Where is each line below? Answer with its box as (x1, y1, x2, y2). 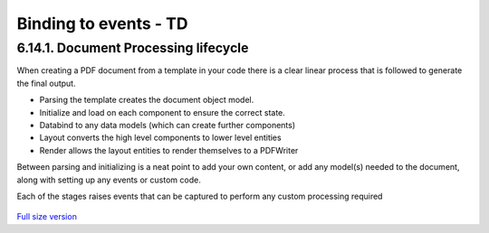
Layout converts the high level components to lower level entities (39, 132, 282, 144)
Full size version (16, 211, 77, 222)
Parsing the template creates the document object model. (39, 95, 254, 106)
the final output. (16, 78, 76, 89)
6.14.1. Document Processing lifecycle (16, 40, 249, 56)
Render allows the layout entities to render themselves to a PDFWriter (39, 144, 299, 155)
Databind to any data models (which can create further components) (39, 119, 296, 130)
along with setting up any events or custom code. (16, 174, 201, 185)
